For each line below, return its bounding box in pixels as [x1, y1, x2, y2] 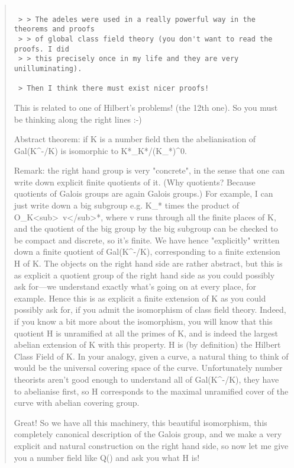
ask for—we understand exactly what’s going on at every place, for [14, 280, 256, 293]
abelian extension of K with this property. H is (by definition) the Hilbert [14, 338, 281, 351]
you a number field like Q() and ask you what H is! [14, 451, 200, 463]
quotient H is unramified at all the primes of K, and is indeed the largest [14, 326, 278, 339]
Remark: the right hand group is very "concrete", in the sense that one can [14, 164, 285, 177]
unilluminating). [14, 64, 82, 73]
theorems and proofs [14, 25, 95, 34]
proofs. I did [14, 44, 69, 53]
